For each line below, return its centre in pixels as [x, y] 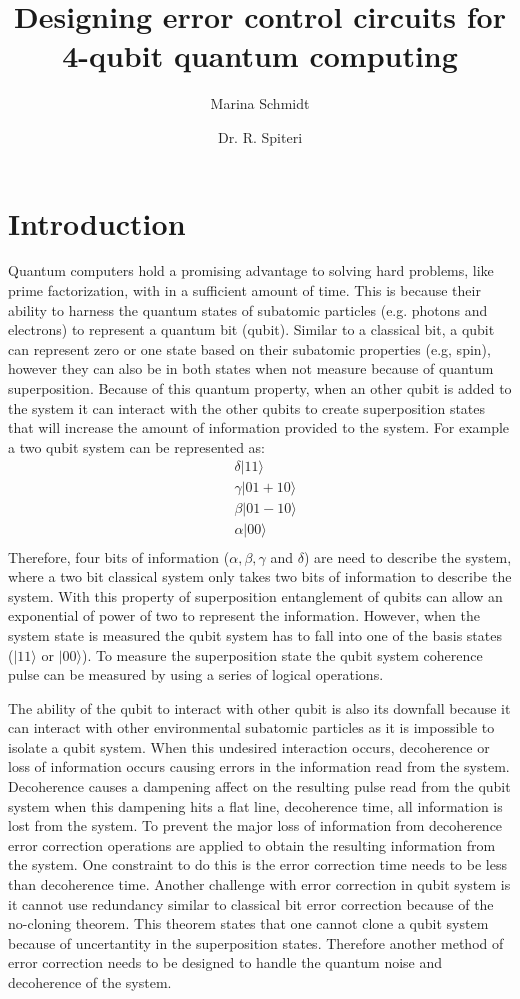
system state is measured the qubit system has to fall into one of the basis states [255, 634]
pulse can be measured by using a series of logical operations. [196, 674]
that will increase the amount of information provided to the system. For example [259, 427]
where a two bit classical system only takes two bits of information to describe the [260, 576]
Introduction [97, 222]
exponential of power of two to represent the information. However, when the [244, 615]
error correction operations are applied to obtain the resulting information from [252, 844]
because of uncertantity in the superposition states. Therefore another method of [256, 942]
